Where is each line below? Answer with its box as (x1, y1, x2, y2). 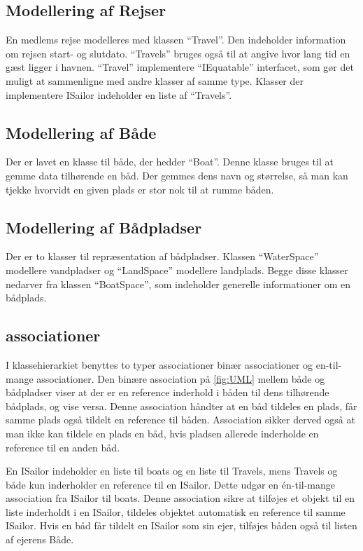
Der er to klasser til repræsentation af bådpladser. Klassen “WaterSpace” (6, 249, 319, 264)
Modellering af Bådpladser (6, 216, 202, 238)
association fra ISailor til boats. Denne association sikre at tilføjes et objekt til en (6, 491, 355, 505)
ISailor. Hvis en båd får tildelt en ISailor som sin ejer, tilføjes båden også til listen (6, 518, 357, 533)
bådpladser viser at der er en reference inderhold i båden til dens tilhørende (6, 385, 329, 400)
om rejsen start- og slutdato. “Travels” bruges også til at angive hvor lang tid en (6, 46, 350, 60)
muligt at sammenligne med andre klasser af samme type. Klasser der (6, 73, 304, 88)
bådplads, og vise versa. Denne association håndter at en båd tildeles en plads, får (6, 398, 357, 413)
